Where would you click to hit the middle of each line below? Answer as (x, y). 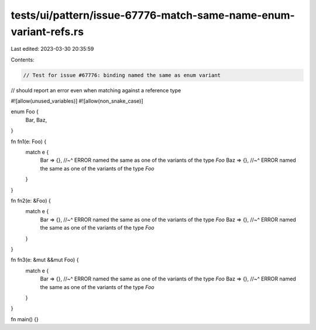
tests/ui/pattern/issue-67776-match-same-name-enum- (153, 15)
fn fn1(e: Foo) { (29, 141)
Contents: (23, 60)
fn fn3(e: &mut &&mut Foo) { (45, 260)
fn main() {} (25, 319)
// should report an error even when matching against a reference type (96, 90)
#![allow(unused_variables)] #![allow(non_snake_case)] (77, 101)
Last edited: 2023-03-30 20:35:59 (52, 49)
